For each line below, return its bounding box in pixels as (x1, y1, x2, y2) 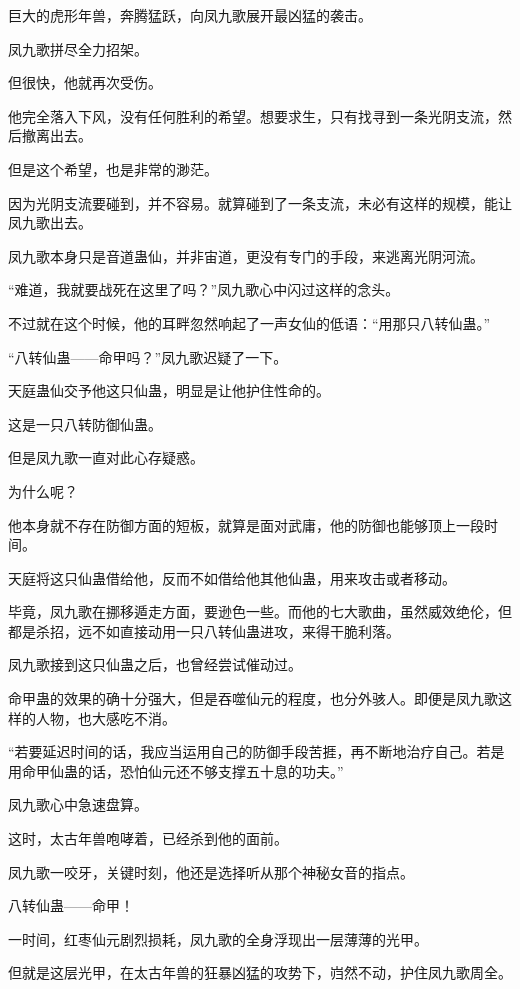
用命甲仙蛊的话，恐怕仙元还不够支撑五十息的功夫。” (8, 760, 344, 781)
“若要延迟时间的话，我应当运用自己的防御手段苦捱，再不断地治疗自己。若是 (8, 741, 505, 762)
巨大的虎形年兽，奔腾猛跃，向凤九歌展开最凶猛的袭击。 (8, 5, 372, 25)
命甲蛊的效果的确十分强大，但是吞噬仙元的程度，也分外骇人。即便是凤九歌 (8, 688, 498, 709)
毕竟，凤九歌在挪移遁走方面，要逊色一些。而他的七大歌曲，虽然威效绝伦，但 (8, 601, 512, 622)
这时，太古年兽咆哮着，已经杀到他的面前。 (8, 828, 288, 849)
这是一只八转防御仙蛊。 (8, 413, 162, 434)
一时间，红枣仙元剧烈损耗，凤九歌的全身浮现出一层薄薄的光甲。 (8, 928, 428, 949)
